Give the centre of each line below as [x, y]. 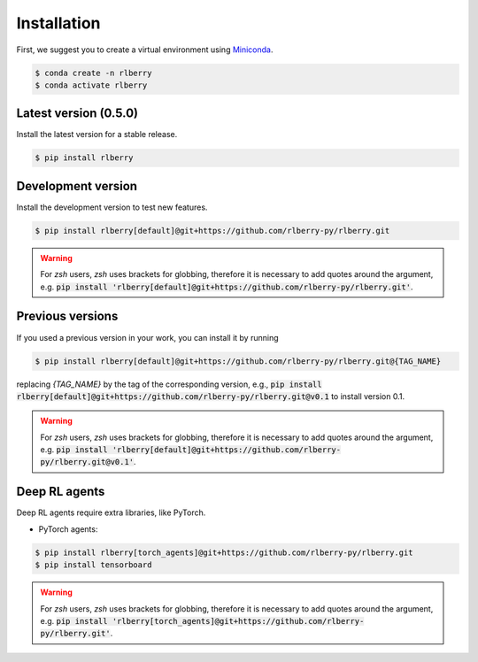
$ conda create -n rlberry [93, 73]
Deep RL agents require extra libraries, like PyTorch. [111, 512]
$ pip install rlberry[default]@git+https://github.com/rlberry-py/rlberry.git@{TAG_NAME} [238, 361]
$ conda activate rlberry [91, 85]
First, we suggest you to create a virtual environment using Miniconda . [145, 50]
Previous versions [67, 316]
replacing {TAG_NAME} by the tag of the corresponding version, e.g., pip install [169, 384]
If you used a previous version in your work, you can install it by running [147, 337]
